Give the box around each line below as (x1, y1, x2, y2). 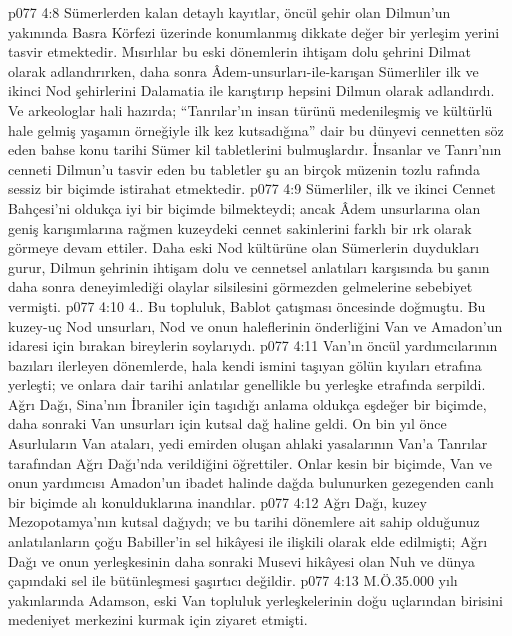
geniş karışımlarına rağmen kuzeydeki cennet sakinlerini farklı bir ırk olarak (8, 217, 472, 238)
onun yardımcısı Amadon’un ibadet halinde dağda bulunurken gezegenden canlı (8, 472, 494, 493)
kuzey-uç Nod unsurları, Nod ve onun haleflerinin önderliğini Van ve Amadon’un (8, 315, 503, 336)
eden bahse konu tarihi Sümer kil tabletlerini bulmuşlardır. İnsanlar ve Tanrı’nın (8, 139, 502, 160)
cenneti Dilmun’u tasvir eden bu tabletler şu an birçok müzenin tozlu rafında (8, 158, 480, 179)
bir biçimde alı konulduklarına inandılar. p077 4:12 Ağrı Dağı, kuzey (8, 491, 427, 512)
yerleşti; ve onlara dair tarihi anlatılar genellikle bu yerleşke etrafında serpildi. (8, 374, 486, 395)
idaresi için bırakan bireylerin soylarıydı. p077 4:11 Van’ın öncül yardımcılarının (8, 335, 498, 356)
